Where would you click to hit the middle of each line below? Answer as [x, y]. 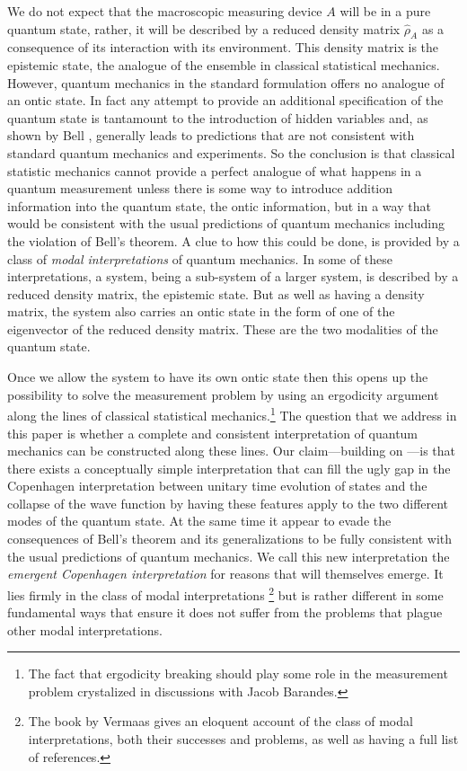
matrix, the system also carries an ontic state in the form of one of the [201, 311]
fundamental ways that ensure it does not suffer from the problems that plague [225, 612]
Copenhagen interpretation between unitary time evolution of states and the [217, 486]
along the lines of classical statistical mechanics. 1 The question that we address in [232, 414]
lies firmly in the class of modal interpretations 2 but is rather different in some [225, 593]
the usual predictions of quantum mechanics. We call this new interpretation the [229, 556]
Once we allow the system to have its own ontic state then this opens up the [218, 377]
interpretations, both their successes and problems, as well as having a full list [243, 739]
